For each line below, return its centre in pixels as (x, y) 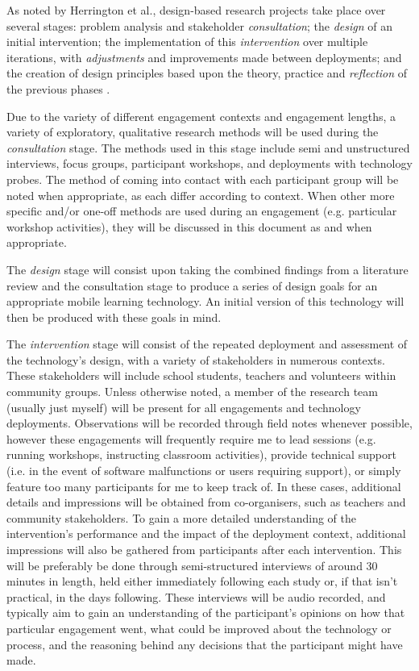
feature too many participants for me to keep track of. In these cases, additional (204, 486)
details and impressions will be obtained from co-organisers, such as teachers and (206, 502)
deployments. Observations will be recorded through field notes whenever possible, (209, 423)
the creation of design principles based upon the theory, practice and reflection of (207, 73)
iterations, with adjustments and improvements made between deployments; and (204, 57)
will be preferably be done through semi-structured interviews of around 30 (192, 565)
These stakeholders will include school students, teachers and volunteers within (201, 375)
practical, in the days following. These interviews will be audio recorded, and (196, 596)
